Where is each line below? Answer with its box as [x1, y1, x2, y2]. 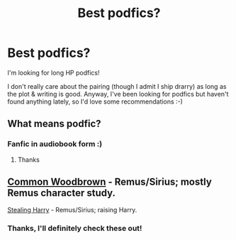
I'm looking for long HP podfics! [7, 68, 100, 77]
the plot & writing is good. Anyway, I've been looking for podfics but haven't [7, 89, 229, 98]
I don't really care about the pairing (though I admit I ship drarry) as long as [7, 82, 227, 90]
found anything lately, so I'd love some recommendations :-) [7, 97, 183, 106]
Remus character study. [7, 187, 116, 200]
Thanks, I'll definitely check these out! [7, 224, 142, 234]
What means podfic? [7, 118, 101, 130]
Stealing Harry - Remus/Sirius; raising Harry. [7, 206, 137, 214]
